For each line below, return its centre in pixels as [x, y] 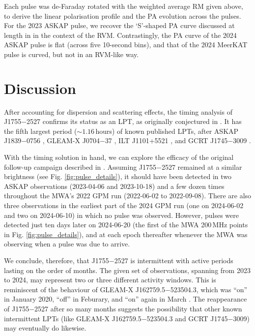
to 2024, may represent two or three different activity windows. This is [110, 280]
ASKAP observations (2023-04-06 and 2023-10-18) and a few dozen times [114, 186]
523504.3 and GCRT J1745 [187, 318]
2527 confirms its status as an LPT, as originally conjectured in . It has [134, 121]
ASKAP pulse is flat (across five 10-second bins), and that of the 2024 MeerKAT [126, 45]
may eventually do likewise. [45, 328]
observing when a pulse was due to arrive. [67, 244]
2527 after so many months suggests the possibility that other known [138, 308]
